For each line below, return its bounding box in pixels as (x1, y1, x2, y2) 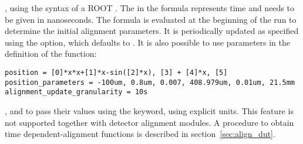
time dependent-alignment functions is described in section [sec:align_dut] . (5, 128, 275, 140)
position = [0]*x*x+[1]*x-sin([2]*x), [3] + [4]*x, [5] (5, 68, 228, 77)
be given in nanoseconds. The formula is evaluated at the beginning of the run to (5, 13, 297, 25)
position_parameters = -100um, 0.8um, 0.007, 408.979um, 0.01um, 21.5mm (5, 78, 295, 87)
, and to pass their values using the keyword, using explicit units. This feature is (5, 104, 294, 116)
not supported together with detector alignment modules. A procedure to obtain (5, 116, 294, 128)
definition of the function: (5, 47, 97, 60)
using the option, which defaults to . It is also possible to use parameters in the (5, 36, 291, 48)
